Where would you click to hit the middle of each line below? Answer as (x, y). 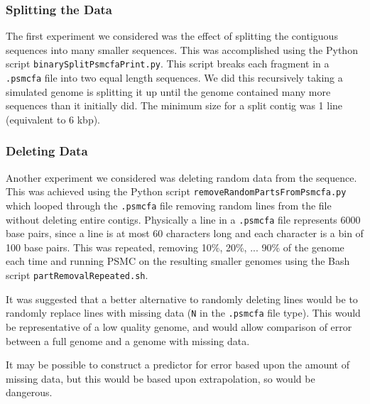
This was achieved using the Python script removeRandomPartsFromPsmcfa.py (176, 191)
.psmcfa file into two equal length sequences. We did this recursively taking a (174, 78)
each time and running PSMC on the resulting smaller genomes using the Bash (178, 261)
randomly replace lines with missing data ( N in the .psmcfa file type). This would (183, 313)
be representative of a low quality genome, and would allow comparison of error (179, 326)
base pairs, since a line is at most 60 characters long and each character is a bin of (185, 233)
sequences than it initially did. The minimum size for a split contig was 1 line (174, 105)
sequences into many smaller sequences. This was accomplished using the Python (182, 49)
